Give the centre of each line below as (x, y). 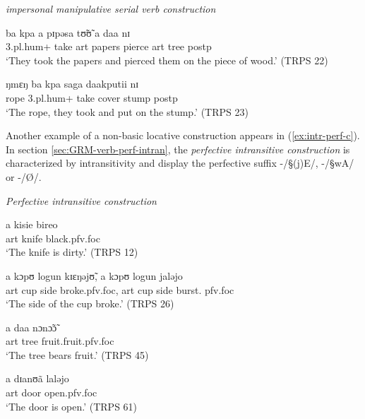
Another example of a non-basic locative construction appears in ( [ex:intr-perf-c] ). (183, 135)
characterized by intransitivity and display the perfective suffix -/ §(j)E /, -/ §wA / (180, 163)
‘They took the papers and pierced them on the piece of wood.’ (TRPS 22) (167, 60)
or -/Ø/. (24, 176)
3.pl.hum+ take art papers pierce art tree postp (109, 46)
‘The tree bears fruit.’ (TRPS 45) (77, 354)
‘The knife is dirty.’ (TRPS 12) (72, 252)
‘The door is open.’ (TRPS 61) (72, 406)
